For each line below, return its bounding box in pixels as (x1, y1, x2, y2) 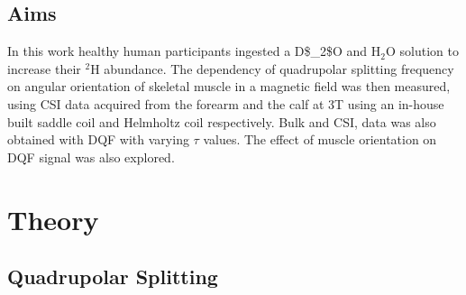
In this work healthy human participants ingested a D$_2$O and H (7, 41, 381, 60)
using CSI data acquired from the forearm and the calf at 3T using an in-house (7, 94, 444, 113)
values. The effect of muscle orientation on (203, 130, 437, 149)
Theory (7, 200, 99, 237)
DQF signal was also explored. (7, 147, 175, 166)
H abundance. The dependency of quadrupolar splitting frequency (90, 59, 454, 78)
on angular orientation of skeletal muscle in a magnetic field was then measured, (7, 77, 451, 96)
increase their (7, 59, 81, 78)
